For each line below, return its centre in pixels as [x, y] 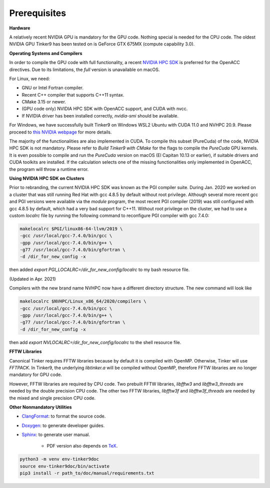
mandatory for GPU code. [36, 374]
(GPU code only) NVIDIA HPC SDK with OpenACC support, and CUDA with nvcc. [105, 109]
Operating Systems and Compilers [46, 53]
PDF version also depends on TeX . [82, 446]
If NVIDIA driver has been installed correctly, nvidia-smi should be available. [100, 115]
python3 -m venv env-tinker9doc [59, 459]
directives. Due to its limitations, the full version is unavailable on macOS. [84, 69]
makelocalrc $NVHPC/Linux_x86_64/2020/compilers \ [83, 301]
